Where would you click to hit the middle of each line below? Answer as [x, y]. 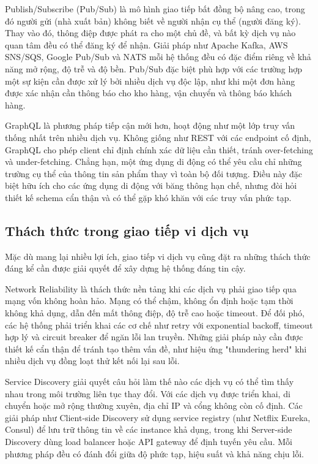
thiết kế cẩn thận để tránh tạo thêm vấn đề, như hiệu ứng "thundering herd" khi [156, 348]
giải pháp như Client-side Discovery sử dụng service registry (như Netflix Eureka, [158, 417]
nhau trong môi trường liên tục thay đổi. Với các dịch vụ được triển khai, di [148, 393]
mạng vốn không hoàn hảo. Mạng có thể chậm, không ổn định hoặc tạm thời [149, 301]
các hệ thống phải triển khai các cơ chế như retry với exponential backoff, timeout [159, 325]
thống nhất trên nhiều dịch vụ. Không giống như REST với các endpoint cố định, [158, 137]
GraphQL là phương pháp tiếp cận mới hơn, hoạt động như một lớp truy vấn [150, 125]
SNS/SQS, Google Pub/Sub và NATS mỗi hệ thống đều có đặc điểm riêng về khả [158, 57]
